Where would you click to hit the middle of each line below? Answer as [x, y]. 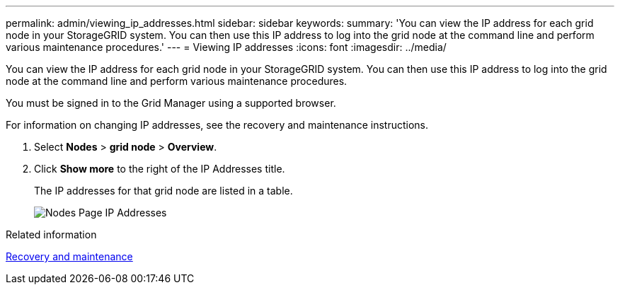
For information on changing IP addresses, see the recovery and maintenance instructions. [217, 125]
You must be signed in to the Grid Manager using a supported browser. [171, 103]
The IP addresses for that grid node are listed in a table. [163, 191]
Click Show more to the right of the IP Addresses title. [160, 169]
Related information [51, 234]
